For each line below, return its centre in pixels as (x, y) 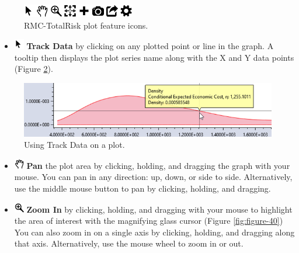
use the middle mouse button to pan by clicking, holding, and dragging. (142, 188)
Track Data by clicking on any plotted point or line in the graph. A (150, 46)
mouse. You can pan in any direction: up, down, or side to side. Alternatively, (153, 177)
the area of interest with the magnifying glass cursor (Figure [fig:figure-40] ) (149, 221)
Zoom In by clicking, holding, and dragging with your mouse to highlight (159, 209)
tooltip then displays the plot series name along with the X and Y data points (154, 57)
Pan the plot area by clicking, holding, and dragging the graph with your (158, 165)
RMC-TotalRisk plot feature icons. (86, 25)
